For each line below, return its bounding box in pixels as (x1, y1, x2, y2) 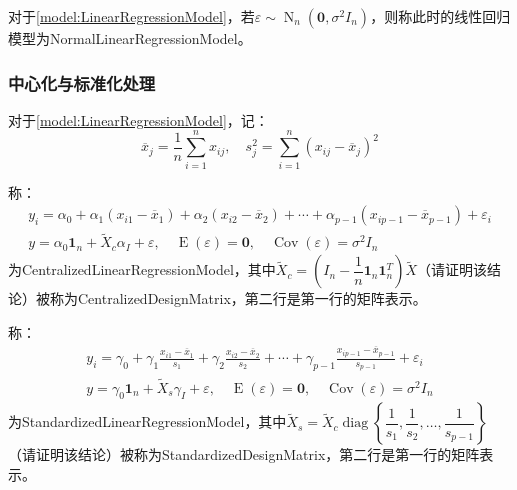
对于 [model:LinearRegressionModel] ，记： (8, 109, 269, 130)
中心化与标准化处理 (8, 70, 156, 95)
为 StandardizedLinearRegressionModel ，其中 (8, 411, 287, 432)
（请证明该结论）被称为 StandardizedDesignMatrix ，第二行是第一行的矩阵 (8, 444, 480, 465)
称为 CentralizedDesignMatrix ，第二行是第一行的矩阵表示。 (49, 288, 427, 309)
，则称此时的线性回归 (370, 6, 511, 26)
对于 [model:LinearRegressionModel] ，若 (8, 6, 255, 26)
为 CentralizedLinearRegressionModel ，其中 (8, 259, 276, 280)
